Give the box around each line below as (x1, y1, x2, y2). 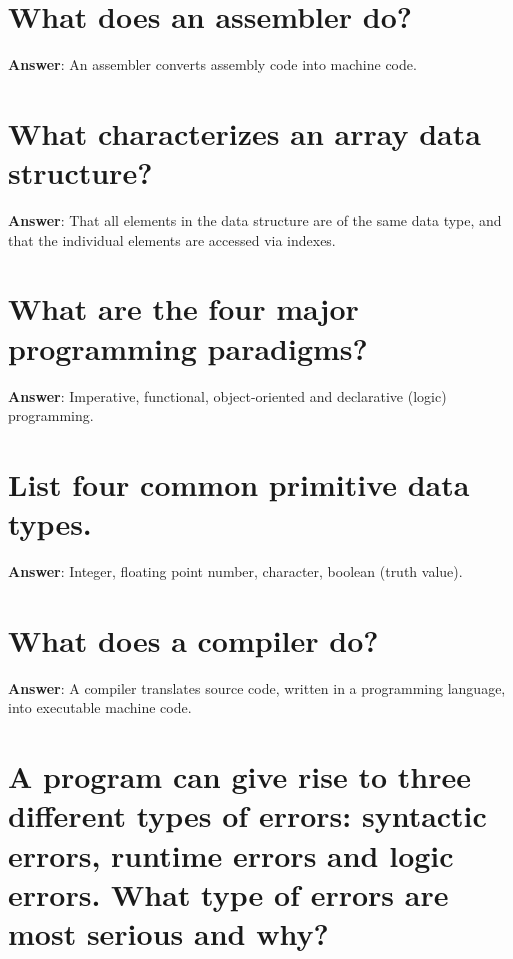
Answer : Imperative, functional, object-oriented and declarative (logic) (8, 385, 447, 406)
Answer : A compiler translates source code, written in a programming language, (8, 677, 506, 698)
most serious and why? (8, 912, 329, 953)
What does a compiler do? (8, 619, 379, 660)
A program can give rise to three (8, 756, 472, 797)
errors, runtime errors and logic (8, 834, 454, 875)
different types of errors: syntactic (8, 795, 487, 836)
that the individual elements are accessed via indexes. (8, 229, 336, 250)
